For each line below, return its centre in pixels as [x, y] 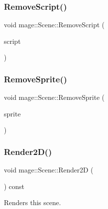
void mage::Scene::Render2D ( [49, 170]
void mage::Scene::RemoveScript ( [54, 25]
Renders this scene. [33, 202]
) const [14, 186]
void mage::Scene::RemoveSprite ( [54, 97]
